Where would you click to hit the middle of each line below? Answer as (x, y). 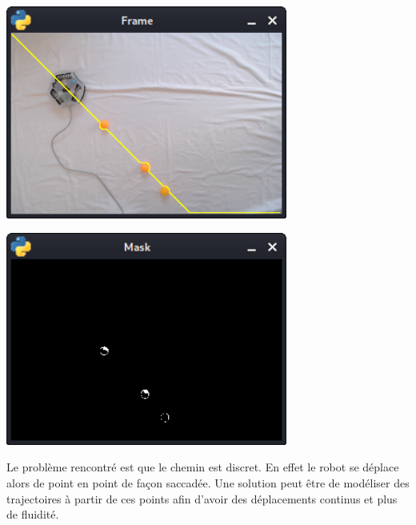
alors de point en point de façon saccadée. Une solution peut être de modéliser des (208, 482)
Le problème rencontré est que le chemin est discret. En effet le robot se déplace (203, 467)
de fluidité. (33, 514)
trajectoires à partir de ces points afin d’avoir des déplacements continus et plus (202, 498)
